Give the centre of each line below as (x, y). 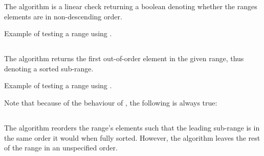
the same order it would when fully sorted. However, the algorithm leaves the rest (132, 137)
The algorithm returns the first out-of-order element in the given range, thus (124, 58)
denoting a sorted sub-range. (49, 68)
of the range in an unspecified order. (61, 148)
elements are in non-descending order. (63, 16)
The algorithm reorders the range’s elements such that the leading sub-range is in (132, 127)
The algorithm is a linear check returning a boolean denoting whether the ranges (131, 6)
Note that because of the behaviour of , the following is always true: (111, 102)
